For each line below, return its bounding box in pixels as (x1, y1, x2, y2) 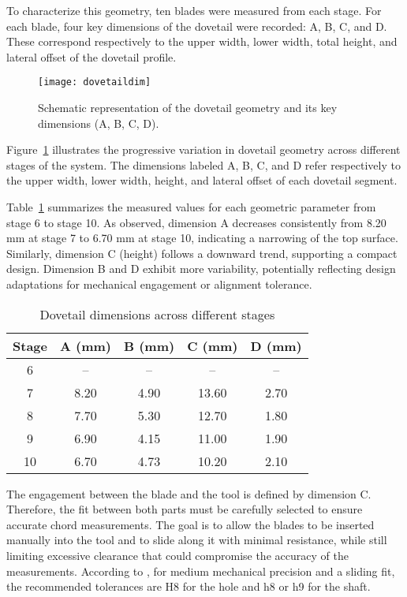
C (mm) (187, 336, 238, 355)
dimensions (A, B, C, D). (38, 114, 159, 131)
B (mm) (123, 336, 175, 355)
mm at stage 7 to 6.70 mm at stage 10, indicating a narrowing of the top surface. (6, 229, 398, 246)
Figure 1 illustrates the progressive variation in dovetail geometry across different (6, 141, 401, 158)
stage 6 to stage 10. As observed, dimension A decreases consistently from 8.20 (6, 214, 386, 230)
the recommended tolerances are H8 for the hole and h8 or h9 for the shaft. (6, 578, 371, 595)
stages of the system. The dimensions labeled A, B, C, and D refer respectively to (6, 156, 401, 173)
